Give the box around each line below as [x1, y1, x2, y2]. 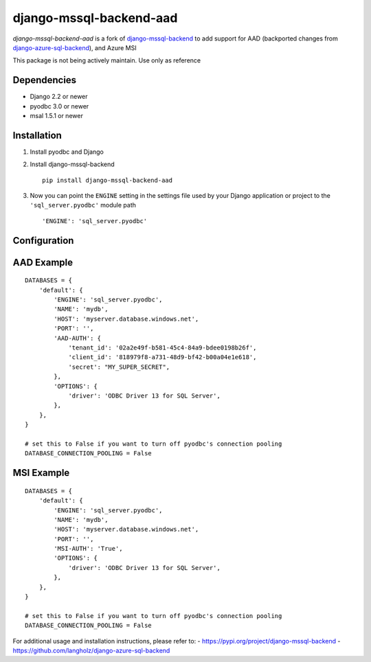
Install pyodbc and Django [30, 148, 104, 156]
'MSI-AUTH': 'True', [54, 545, 123, 553]
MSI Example [12, 467, 70, 479]
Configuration [12, 234, 74, 247]
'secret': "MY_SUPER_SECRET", [68, 363, 170, 371]
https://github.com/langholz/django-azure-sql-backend [12, 646, 170, 654]
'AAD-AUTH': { [54, 334, 102, 342]
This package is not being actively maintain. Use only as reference [12, 56, 201, 65]
